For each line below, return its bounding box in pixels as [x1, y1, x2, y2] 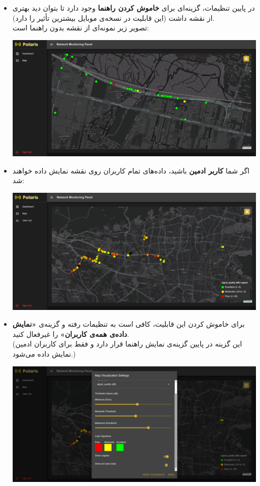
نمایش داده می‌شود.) [12, 348, 76, 359]
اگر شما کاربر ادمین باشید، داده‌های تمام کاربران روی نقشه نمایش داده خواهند [12, 165, 250, 176]
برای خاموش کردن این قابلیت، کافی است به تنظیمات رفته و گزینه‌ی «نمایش [12, 319, 245, 329]
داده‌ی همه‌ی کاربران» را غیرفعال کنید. [12, 328, 129, 339]
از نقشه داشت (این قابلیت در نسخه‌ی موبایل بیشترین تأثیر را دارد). [12, 12, 215, 23]
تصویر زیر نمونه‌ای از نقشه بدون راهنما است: [12, 22, 149, 33]
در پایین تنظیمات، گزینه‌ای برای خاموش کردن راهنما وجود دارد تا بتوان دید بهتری [12, 3, 255, 13]
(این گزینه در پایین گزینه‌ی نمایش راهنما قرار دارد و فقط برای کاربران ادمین [12, 338, 242, 349]
